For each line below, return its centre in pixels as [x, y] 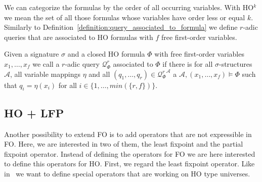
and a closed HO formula [106, 54]
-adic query [82, 63]
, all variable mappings [45, 74]
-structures [235, 63]
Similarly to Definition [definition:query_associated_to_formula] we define [121, 27]
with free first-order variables [199, 54]
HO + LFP [34, 112]
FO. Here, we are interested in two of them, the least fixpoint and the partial [124, 144]
